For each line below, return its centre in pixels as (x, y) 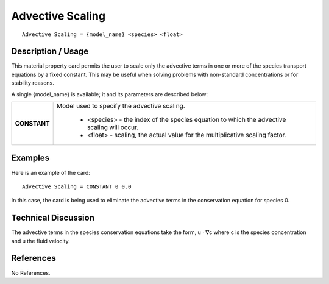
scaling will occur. (113, 127)
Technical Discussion (53, 218)
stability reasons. (33, 83)
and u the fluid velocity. (41, 241)
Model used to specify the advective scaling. (121, 106)
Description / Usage (50, 51)
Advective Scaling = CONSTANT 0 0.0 (77, 186)
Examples (30, 158)
